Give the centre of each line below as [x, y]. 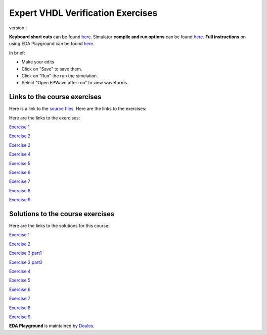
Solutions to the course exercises [62, 214]
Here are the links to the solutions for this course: [59, 226]
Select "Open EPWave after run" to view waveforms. [75, 83]
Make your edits [38, 62]
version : [18, 28]
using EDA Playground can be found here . [52, 44]
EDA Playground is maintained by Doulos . [52, 326]
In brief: [17, 53]
